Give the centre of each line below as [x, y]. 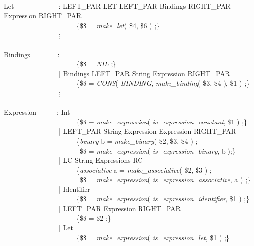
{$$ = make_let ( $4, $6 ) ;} [118, 25]
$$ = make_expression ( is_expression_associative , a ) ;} [165, 179]
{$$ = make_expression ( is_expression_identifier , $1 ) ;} [163, 199]
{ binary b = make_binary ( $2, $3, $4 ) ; [137, 140]
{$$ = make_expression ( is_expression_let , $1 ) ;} [153, 237]
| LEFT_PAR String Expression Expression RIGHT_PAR [147, 131]
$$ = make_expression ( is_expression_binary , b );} [157, 150]
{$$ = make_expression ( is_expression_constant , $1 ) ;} [162, 121]
